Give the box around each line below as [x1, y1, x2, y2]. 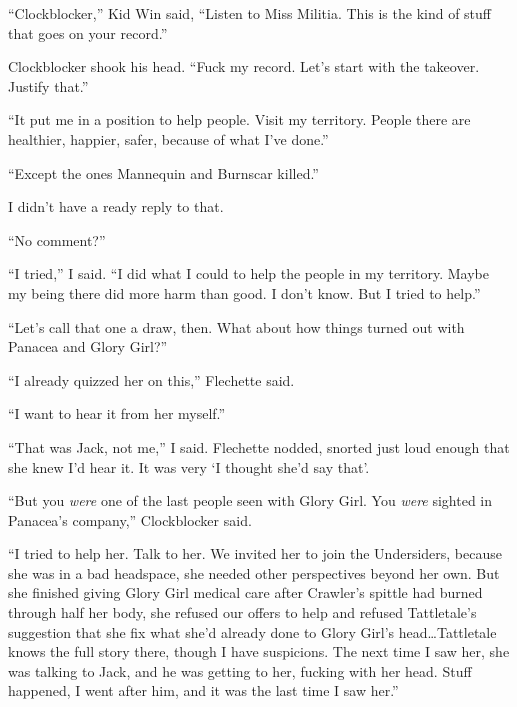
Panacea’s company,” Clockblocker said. [8, 509, 252, 530]
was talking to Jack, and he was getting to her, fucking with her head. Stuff [8, 660, 472, 681]
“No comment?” [8, 229, 106, 250]
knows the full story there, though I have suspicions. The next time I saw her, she [8, 641, 510, 662]
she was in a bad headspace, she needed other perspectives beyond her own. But [8, 562, 500, 583]
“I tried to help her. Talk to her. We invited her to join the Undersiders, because [8, 543, 502, 564]
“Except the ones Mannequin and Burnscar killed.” [8, 162, 319, 183]
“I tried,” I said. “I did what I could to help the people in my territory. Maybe [8, 263, 489, 284]
